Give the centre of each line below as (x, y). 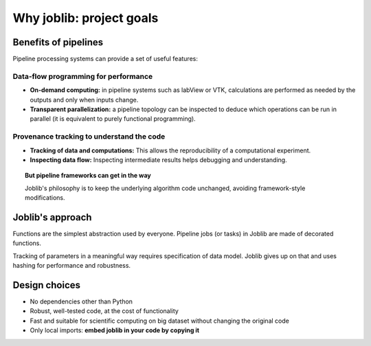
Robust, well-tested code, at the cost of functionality (104, 311)
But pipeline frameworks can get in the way (88, 176)
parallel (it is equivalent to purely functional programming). (113, 119)
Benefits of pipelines (58, 42)
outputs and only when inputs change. (84, 100)
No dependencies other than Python (81, 301)
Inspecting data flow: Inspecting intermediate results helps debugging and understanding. (159, 160)
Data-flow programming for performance (83, 76)
